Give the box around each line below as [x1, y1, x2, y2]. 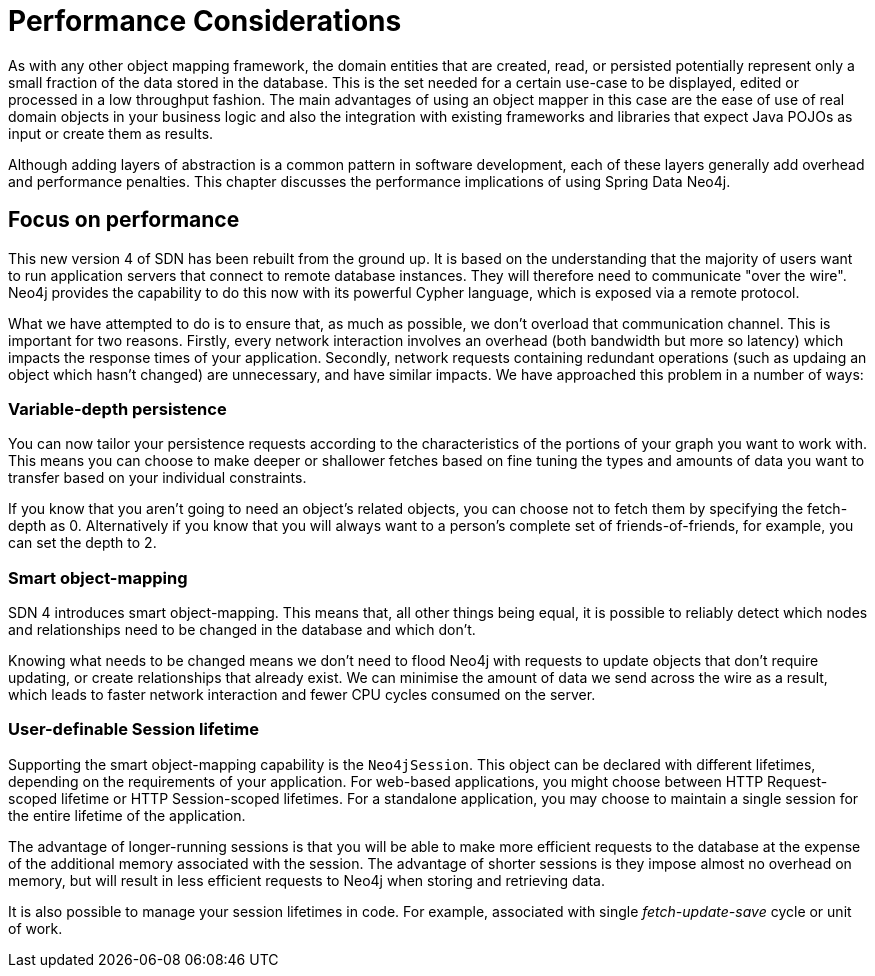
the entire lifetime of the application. [8, 806, 246, 824]
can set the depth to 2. [8, 534, 157, 552]
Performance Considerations [8, 4, 402, 38]
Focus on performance [8, 207, 240, 233]
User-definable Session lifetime [8, 719, 259, 740]
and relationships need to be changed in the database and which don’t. [8, 621, 476, 639]
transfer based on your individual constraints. [8, 469, 307, 487]
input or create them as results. [8, 124, 214, 142]
